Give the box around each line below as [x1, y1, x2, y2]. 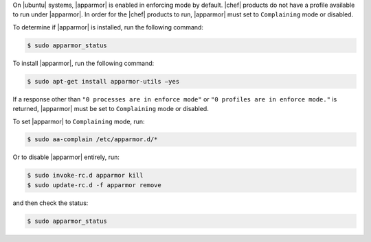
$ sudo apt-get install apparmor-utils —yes [27, 77, 180, 85]
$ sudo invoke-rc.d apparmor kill [27, 171, 144, 180]
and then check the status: [12, 199, 89, 207]
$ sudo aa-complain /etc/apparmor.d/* [27, 136, 158, 143]
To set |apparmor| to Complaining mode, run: [12, 117, 145, 125]
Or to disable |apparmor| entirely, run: [12, 153, 120, 161]
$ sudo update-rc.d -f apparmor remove [27, 181, 161, 189]
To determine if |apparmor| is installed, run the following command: [12, 23, 204, 31]
